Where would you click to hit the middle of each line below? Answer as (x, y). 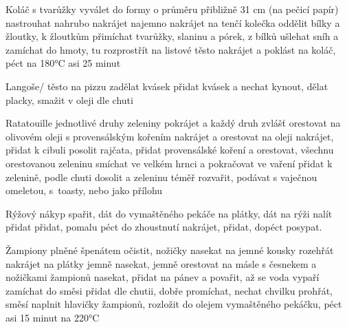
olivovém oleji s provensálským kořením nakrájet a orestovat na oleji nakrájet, (170, 136)
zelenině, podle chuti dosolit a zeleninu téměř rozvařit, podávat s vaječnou (161, 177)
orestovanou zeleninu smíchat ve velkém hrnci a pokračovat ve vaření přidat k (169, 163)
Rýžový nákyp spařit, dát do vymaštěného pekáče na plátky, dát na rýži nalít (169, 213)
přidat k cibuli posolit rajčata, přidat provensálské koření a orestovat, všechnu (170, 150)
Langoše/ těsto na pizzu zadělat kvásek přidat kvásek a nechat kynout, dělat (167, 86)
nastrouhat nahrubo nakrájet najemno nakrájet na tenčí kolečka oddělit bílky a (173, 22)
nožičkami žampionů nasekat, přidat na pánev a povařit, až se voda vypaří (163, 277)
